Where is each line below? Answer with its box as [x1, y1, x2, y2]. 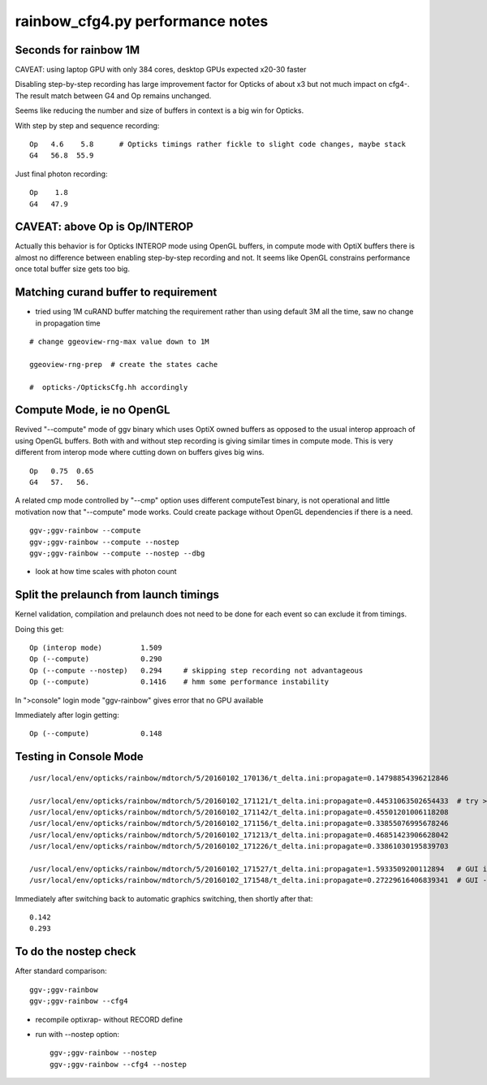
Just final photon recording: [15, 169, 108, 179]
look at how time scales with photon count [35, 567, 178, 577]
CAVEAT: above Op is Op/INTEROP [15, 220, 194, 234]
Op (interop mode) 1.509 [29, 643, 162, 653]
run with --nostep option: [35, 1029, 120, 1039]
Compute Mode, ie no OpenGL [15, 403, 170, 417]
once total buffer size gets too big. [15, 264, 130, 274]
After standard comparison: [15, 966, 107, 976]
